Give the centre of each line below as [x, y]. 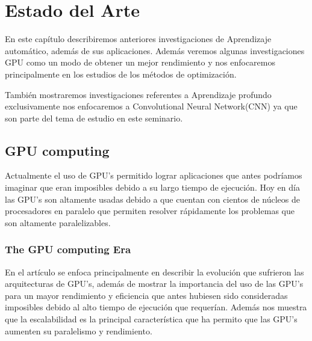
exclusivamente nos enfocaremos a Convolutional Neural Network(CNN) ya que [151, 106]
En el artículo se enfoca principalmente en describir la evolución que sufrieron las [154, 272]
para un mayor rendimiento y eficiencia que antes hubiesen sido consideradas [146, 295]
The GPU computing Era [68, 249]
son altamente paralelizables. [58, 222]
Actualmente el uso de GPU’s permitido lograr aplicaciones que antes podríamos [154, 175]
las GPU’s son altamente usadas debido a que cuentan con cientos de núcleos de [152, 199]
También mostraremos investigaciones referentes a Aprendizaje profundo [138, 94]
